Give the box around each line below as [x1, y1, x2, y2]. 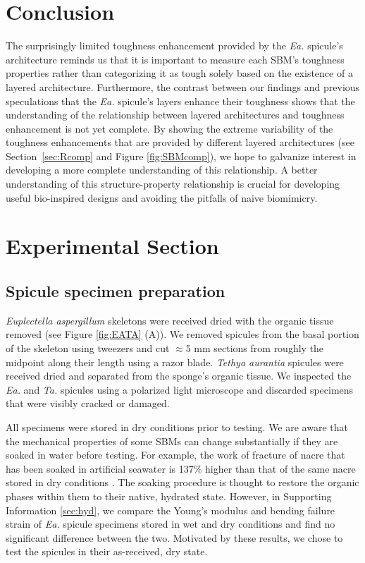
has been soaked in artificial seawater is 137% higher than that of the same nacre [6, 461, 356, 476]
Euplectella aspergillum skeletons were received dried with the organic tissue [6, 313, 334, 327]
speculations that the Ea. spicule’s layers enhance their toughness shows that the [6, 93, 355, 108]
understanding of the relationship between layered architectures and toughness [6, 107, 345, 122]
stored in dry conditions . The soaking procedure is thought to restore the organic [6, 475, 359, 490]
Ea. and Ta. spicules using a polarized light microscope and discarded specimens [6, 382, 354, 396]
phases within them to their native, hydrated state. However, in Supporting [6, 488, 332, 503]
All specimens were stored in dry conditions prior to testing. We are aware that [6, 419, 348, 434]
